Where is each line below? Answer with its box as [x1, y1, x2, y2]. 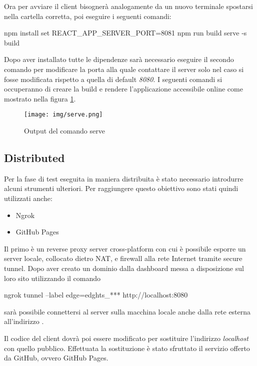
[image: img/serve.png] [24, 111, 103, 118]
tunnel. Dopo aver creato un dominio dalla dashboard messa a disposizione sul [4, 262, 244, 273]
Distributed [4, 149, 65, 165]
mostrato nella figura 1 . [4, 93, 76, 103]
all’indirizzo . [4, 316, 44, 326]
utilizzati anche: [4, 192, 52, 203]
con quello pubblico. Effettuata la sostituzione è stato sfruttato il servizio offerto [4, 342, 250, 353]
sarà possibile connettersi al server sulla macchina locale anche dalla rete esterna [4, 306, 251, 316]
